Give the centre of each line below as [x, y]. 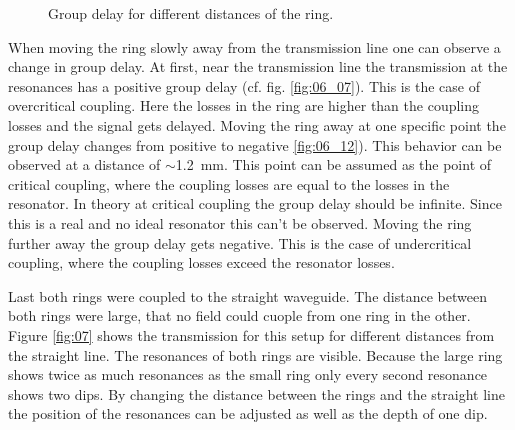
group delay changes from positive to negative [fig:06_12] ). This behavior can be [255, 144]
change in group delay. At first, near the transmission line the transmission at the [258, 66]
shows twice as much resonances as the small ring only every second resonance [248, 374]
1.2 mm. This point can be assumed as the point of [333, 164]
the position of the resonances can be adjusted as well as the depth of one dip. [248, 413]
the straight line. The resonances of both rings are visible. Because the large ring [255, 354]
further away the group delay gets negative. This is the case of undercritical [240, 242]
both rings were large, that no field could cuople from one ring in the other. [239, 315]
